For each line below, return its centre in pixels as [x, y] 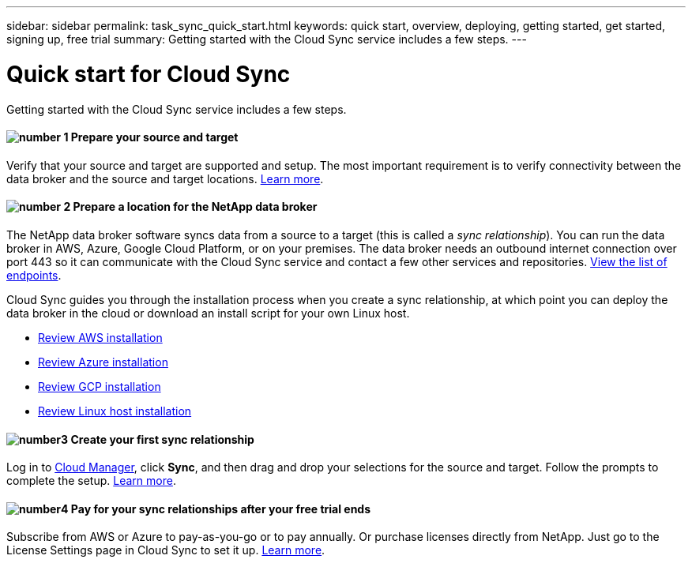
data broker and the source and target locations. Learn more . [165, 178]
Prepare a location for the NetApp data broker [195, 207]
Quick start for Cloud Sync [149, 74]
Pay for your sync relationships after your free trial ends [221, 509]
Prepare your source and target [154, 137]
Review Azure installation [103, 362]
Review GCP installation [100, 386]
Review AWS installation [100, 337]
